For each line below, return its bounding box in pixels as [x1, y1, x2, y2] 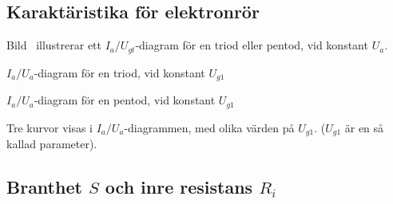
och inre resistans [105, 175, 253, 198]
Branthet [6, 175, 82, 198]
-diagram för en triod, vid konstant [34, 64, 205, 80]
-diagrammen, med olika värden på [124, 119, 295, 135]
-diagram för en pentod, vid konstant [34, 92, 216, 108]
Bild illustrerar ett [6, 37, 102, 53]
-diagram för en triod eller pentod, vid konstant [135, 37, 368, 53]
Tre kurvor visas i [6, 119, 93, 135]
